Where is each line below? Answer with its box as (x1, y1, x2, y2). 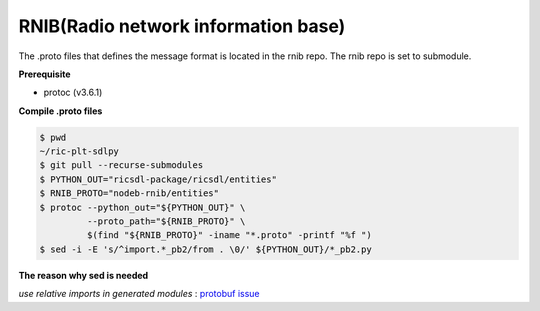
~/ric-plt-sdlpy (39, 146, 120, 157)
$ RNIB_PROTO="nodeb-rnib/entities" (39, 188, 220, 199)
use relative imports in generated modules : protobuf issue (18, 288, 260, 300)
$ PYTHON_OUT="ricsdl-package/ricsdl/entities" (39, 173, 277, 185)
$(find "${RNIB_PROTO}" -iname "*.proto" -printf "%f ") (86, 230, 372, 241)
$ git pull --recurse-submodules (39, 160, 204, 171)
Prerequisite (18, 68, 71, 80)
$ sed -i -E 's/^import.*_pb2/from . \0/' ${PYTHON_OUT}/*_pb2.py (39, 243, 372, 255)
